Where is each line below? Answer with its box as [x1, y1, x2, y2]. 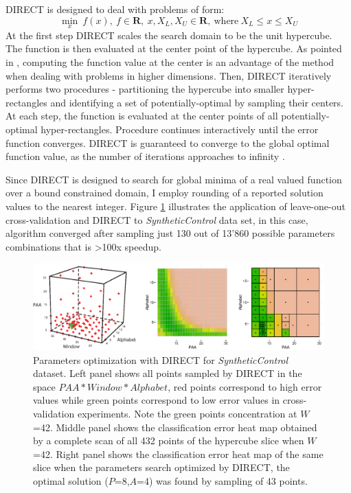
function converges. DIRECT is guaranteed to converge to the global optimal [5, 135, 330, 150]
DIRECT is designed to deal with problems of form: [5, 2, 225, 16]
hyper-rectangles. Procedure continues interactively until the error [41, 122, 319, 136]
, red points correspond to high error [168, 379, 322, 393]
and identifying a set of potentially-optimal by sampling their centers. [50, 95, 343, 109]
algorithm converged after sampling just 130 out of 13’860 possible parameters [5, 226, 335, 240]
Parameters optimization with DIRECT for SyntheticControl [33, 352, 288, 367]
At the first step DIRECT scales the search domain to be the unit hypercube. [5, 27, 332, 42]
